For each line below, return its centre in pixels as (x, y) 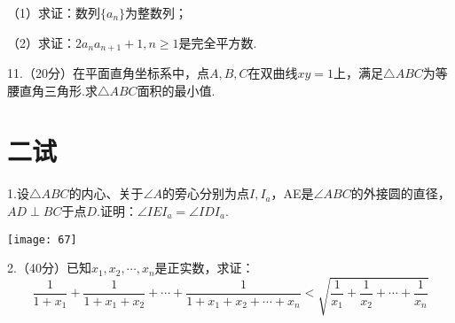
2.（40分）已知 (49, 268)
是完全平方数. (218, 42)
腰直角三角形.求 (52, 90)
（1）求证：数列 (54, 12)
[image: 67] (42, 239)
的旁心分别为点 (206, 193)
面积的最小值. (176, 90)
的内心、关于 (106, 193)
